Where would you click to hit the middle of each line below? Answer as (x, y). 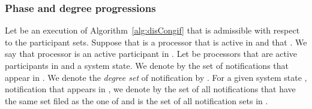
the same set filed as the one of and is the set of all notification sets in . (136, 100)
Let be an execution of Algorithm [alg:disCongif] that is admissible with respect (152, 30)
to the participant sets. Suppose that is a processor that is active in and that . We (156, 42)
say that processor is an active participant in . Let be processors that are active (151, 54)
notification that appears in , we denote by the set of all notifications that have (150, 89)
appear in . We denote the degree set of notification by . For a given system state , (156, 77)
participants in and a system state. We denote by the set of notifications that (147, 65)
